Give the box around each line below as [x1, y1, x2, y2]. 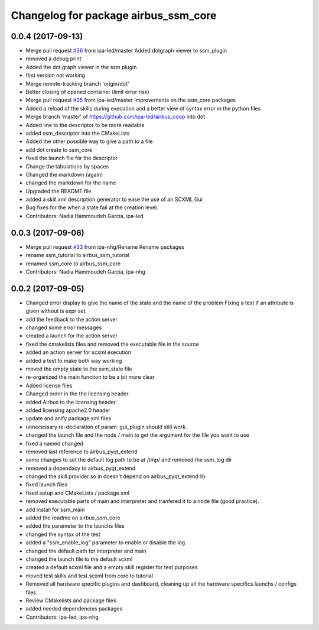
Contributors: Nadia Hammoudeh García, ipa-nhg [25, 268, 146, 275]
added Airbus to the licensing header [25, 398, 116, 405]
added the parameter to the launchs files [25, 522, 125, 530]
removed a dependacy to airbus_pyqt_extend [25, 465, 136, 472]
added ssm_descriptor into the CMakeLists [25, 129, 130, 137]
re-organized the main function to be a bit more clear [25, 374, 155, 381]
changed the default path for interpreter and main [25, 547, 147, 554]
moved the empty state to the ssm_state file [25, 365, 132, 372]
